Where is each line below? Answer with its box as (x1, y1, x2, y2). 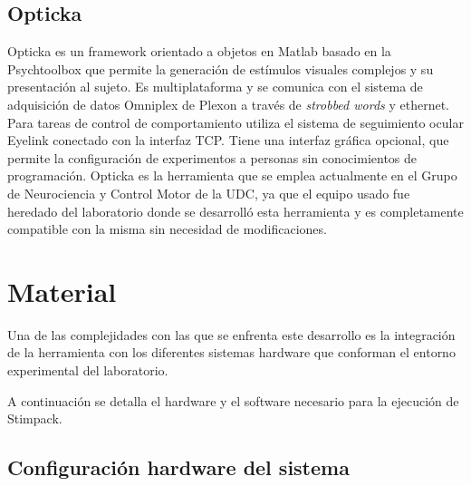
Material (7, 272, 117, 309)
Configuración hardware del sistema (7, 453, 350, 481)
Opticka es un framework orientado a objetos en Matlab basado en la (7, 42, 391, 61)
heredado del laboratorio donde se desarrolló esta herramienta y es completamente (7, 201, 464, 220)
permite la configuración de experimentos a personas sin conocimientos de (7, 148, 418, 167)
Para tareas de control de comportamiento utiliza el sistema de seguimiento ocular (7, 112, 464, 131)
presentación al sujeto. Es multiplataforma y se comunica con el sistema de (7, 77, 423, 96)
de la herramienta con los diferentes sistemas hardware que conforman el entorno (7, 343, 456, 362)
